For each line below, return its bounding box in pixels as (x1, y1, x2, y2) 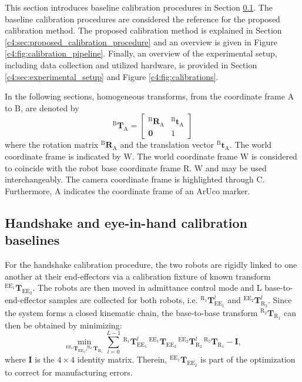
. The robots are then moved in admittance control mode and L (32, 281, 262, 294)
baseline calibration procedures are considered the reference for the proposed (5, 12, 280, 25)
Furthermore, (5, 184, 52, 197)
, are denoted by (21, 101, 79, 114)
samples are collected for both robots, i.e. (49, 294, 198, 306)
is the (35, 353, 55, 366)
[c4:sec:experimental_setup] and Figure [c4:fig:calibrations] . (5, 70, 219, 82)
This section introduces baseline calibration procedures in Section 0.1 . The (5, 1, 273, 13)
